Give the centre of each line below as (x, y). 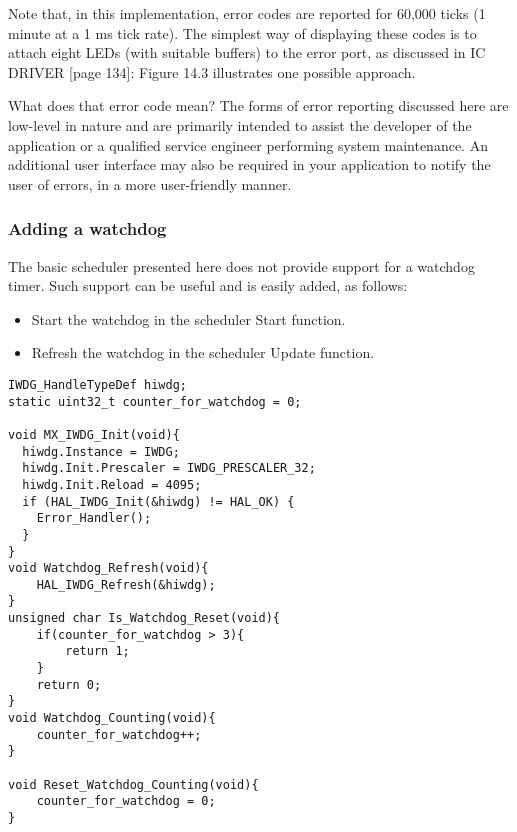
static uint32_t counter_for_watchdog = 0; (155, 401)
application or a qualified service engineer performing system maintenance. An (248, 144)
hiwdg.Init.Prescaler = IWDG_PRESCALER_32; (169, 468)
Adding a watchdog (87, 228)
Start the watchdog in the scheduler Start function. (188, 318)
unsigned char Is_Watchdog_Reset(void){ (144, 618)
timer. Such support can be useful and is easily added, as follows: (208, 285)
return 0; (69, 684)
